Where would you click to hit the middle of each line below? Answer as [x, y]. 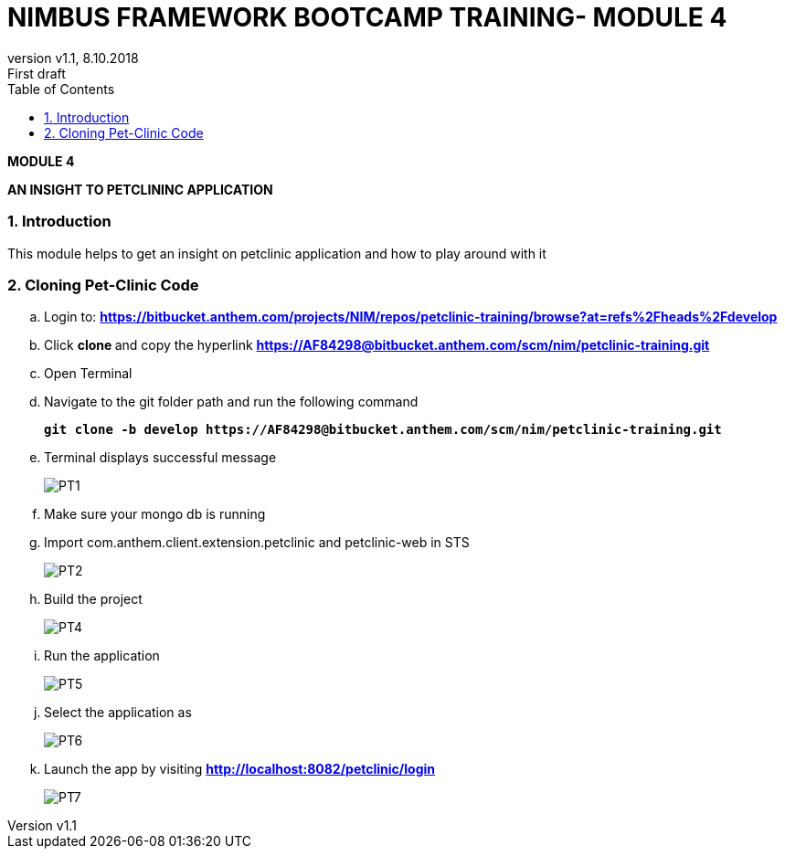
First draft [37, 73]
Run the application [102, 656]
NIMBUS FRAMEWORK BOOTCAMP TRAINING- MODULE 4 [367, 17]
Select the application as [118, 713]
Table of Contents [61, 89]
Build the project [93, 599]
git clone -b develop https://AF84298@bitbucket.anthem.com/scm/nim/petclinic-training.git [383, 430]
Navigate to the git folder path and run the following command [231, 402]
